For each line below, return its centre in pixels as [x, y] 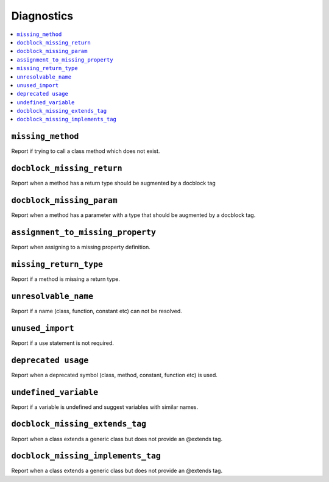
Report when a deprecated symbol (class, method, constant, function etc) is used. [114, 375]
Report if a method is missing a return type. [65, 279]
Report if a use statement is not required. [62, 343]
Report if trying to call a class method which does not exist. [86, 151]
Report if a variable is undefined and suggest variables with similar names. [104, 407]
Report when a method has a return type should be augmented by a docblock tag [113, 183]
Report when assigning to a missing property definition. [81, 247]
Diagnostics [42, 16]
